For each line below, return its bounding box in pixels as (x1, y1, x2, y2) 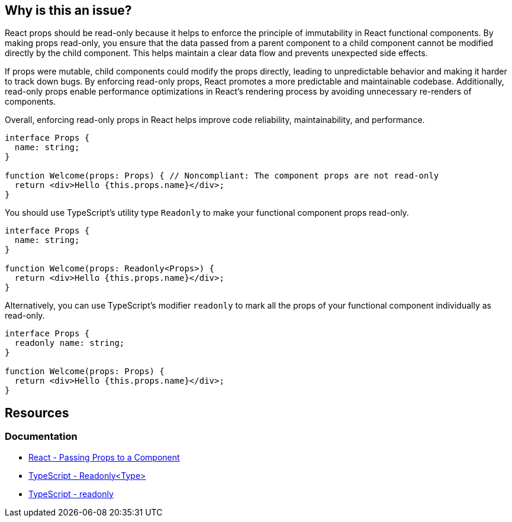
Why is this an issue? (5, 3, 132, 18)
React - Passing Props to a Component (28, 452, 180, 462)
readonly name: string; (14, 338, 125, 348)
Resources (5, 405, 69, 420)
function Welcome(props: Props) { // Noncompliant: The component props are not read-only (5, 171, 439, 181)
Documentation (5, 430, 78, 443)
